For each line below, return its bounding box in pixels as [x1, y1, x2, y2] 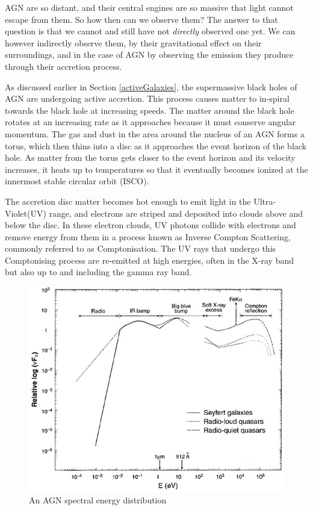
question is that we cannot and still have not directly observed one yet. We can [5, 25, 296, 37]
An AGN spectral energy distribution [29, 494, 167, 506]
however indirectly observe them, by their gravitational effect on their [5, 36, 262, 49]
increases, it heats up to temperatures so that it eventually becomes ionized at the [5, 163, 308, 175]
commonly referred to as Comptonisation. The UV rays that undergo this [5, 242, 276, 255]
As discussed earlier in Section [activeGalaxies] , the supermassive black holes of [5, 80, 297, 93]
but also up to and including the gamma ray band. [5, 266, 192, 278]
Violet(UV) [5, 207, 46, 219]
